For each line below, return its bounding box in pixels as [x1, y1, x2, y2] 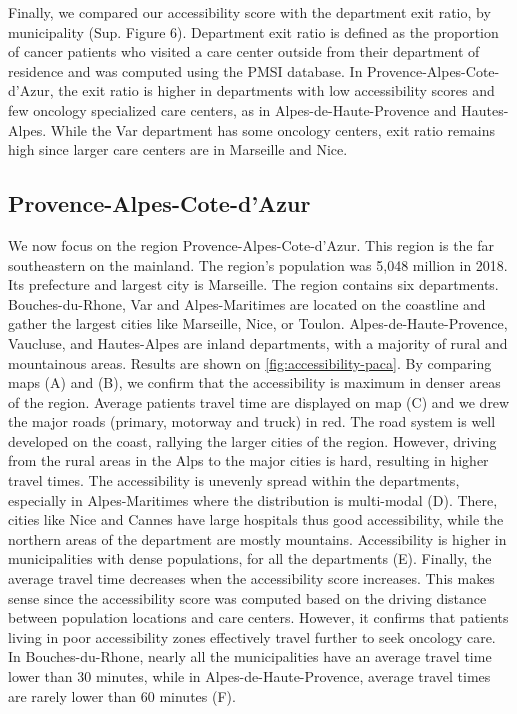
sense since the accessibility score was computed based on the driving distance [8, 587, 487, 608]
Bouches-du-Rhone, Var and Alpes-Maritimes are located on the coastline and [8, 293, 486, 314]
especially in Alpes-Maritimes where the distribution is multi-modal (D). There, [8, 489, 498, 510]
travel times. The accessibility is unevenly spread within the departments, [8, 470, 460, 491]
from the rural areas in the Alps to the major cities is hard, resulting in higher [8, 450, 489, 471]
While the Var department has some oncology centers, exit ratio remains [50, 119, 496, 140]
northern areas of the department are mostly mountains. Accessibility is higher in [8, 528, 507, 549]
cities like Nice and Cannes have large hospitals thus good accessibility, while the [8, 509, 504, 530]
